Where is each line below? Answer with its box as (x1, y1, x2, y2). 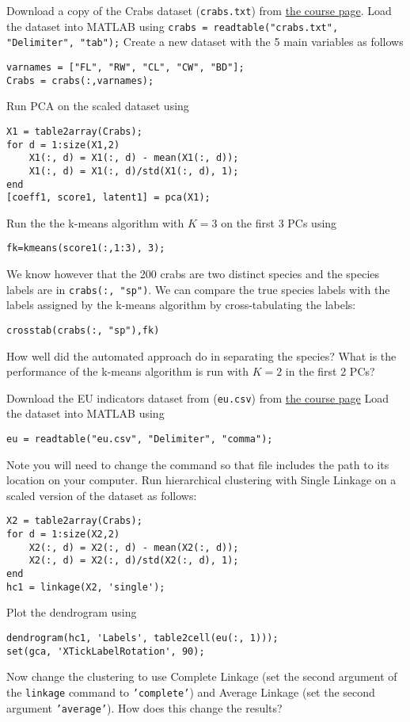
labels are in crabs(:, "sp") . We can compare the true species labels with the (6, 281, 390, 297)
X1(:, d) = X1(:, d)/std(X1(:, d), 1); (28, 165, 239, 177)
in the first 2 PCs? (285, 363, 375, 380)
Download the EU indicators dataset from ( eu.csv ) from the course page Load (6, 389, 389, 406)
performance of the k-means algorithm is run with (6, 363, 249, 380)
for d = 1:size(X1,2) (6, 139, 120, 151)
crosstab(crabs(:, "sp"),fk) (6, 324, 160, 336)
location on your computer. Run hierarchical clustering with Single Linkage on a (6, 472, 397, 488)
